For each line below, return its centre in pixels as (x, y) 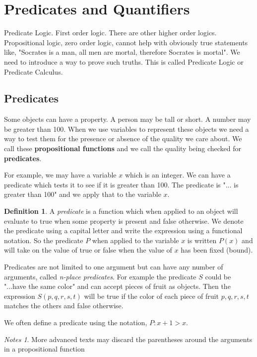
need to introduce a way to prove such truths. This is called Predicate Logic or (124, 61)
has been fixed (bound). (217, 250)
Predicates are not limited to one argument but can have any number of (114, 267)
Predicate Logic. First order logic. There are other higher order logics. (110, 33)
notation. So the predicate (44, 240)
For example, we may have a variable (60, 175)
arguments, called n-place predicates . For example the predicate (100, 276)
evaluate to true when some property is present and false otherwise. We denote (124, 221)
